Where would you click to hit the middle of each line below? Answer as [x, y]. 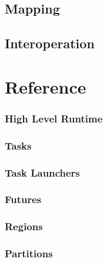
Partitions [29, 253]
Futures [23, 199]
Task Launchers [42, 172]
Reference [46, 86]
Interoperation [50, 43]
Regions [24, 226]
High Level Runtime [54, 118]
